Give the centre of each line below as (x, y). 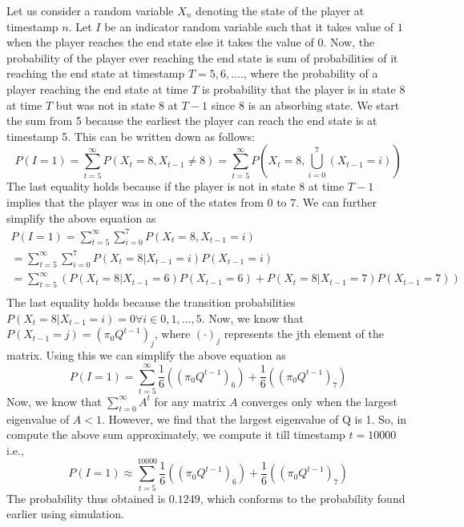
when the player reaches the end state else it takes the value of (160, 42)
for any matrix (190, 401)
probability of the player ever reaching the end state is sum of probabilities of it (202, 57)
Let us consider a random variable (90, 10)
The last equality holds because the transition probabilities (151, 302)
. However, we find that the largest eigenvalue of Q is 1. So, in (254, 418)
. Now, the (349, 42)
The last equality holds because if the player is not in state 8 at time (176, 186)
